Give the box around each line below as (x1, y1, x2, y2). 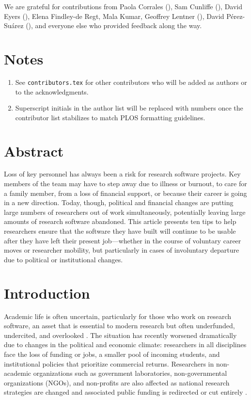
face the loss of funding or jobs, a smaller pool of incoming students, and (4, 349, 220, 359)
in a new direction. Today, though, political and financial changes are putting (4, 197, 234, 208)
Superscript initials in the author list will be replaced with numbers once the (15, 103, 243, 113)
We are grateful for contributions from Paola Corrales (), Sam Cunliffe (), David (4, 1, 243, 11)
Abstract (4, 141, 64, 160)
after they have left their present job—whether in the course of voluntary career (4, 235, 241, 245)
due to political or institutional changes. (4, 254, 123, 264)
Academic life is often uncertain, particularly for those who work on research (4, 311, 232, 321)
